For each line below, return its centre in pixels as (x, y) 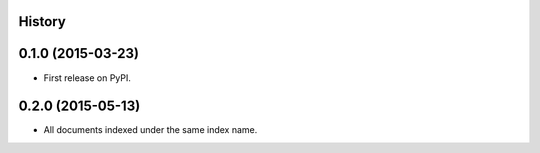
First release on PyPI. (87, 77)
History (42, 21)
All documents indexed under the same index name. (150, 130)
